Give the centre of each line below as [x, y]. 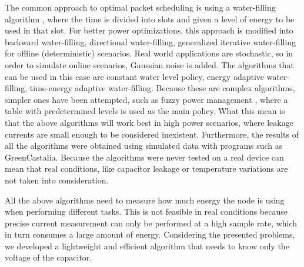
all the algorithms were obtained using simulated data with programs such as [144, 146]
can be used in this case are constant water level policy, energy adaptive [134, 76]
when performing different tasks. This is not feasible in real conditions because [146, 211]
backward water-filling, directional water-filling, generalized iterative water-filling [150, 41]
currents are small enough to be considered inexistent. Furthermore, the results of [152, 134]
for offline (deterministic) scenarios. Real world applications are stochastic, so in [149, 53]
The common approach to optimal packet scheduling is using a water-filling [140, 7]
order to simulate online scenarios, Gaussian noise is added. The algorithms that [150, 64]
